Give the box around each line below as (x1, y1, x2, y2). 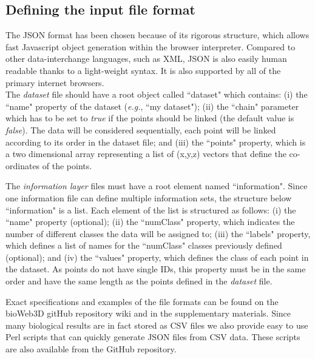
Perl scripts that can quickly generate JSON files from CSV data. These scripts (5, 330, 300, 343)
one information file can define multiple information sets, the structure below (5, 191, 292, 204)
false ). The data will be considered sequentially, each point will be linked (5, 123, 276, 136)
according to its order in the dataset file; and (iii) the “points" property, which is (5, 135, 306, 148)
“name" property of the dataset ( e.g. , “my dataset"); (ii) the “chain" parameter (5, 99, 299, 112)
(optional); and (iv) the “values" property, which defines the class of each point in (5, 250, 309, 263)
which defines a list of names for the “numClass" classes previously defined (5, 239, 282, 252)
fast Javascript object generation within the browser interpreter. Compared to (5, 40, 296, 53)
